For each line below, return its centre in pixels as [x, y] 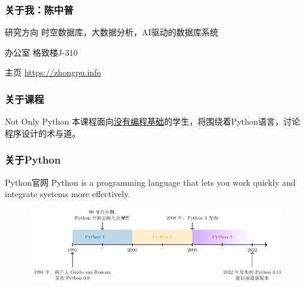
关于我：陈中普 [39, 9]
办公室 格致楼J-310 [41, 52]
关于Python [33, 160]
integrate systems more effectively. [68, 194]
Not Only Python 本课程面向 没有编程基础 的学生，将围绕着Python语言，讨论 [152, 121]
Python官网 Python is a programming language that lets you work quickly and [150, 182]
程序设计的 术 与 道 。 [43, 133]
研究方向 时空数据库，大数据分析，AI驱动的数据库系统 [112, 32]
